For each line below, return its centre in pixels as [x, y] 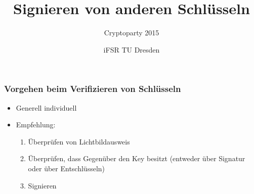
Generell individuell [46, 107]
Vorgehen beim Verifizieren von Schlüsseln [93, 89]
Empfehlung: [36, 125]
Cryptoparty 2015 [132, 33]
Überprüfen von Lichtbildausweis [79, 141]
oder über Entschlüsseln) [67, 168]
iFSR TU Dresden [132, 49]
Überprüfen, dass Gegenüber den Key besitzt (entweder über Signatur [137, 158]
